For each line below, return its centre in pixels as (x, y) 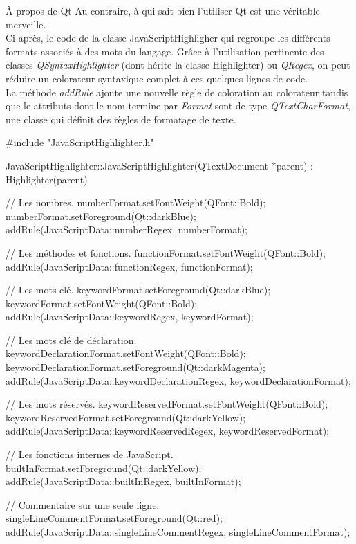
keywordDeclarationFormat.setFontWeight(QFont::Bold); (126, 353)
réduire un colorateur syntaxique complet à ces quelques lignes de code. (157, 78)
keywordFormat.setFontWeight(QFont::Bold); (102, 303)
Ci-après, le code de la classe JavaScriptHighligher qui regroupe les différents (168, 38)
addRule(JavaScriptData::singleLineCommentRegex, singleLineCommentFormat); (178, 532)
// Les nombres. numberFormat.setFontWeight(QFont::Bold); (136, 202)
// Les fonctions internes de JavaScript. (90, 454)
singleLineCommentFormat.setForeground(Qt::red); (114, 518)
